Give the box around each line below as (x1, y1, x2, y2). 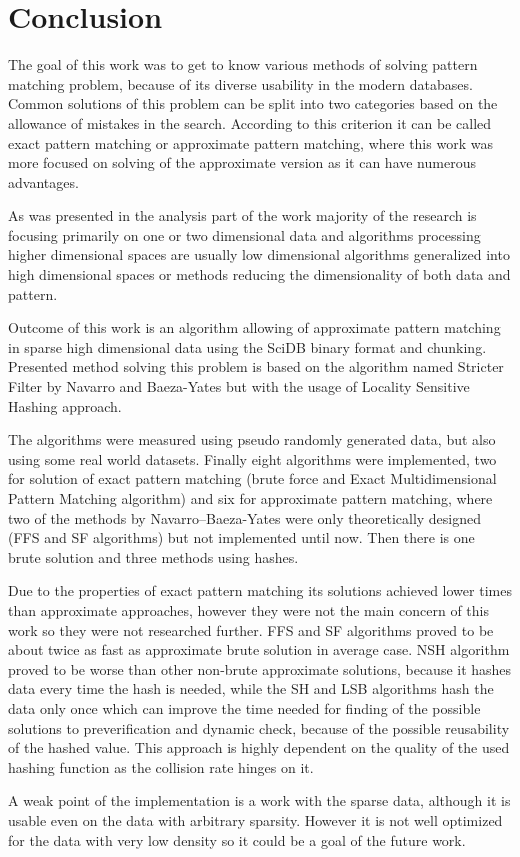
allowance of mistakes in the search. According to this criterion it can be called (8, 112, 492, 133)
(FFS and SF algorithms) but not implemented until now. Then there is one (8, 527, 475, 548)
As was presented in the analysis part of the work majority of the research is (8, 205, 477, 226)
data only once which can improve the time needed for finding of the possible (8, 697, 481, 718)
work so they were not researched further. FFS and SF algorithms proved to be (8, 619, 494, 640)
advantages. (8, 171, 79, 192)
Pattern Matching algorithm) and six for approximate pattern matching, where (8, 488, 493, 508)
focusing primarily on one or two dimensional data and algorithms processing (8, 224, 481, 245)
